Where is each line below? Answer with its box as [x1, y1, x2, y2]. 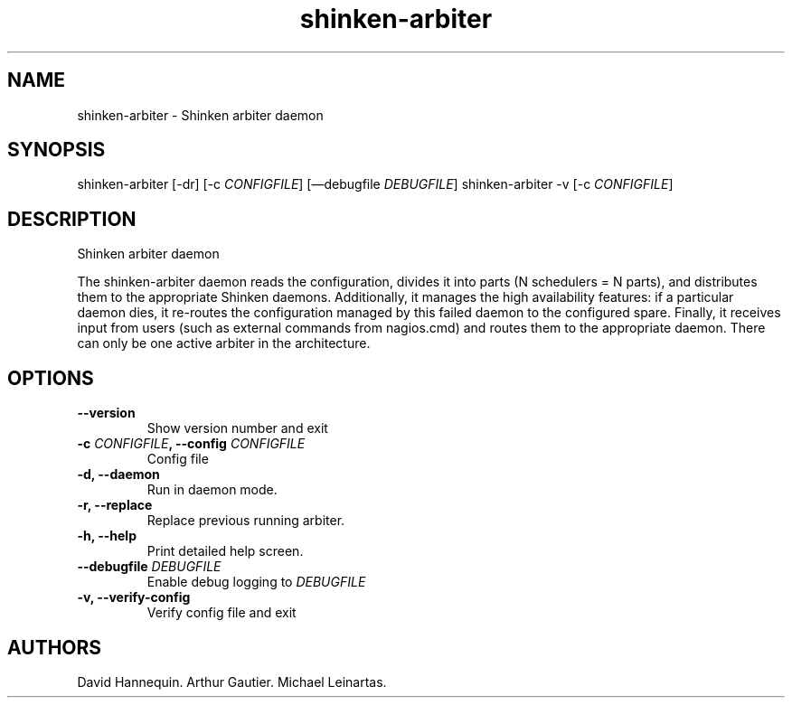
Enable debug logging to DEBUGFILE [146, 574, 366, 590]
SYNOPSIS [7, 138, 106, 162]
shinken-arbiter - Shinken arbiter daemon [77, 107, 324, 123]
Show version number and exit [146, 420, 328, 437]
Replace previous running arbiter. [146, 512, 345, 529]
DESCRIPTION [7, 207, 137, 230]
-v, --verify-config [77, 589, 191, 606]
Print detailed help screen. [146, 543, 304, 559]
